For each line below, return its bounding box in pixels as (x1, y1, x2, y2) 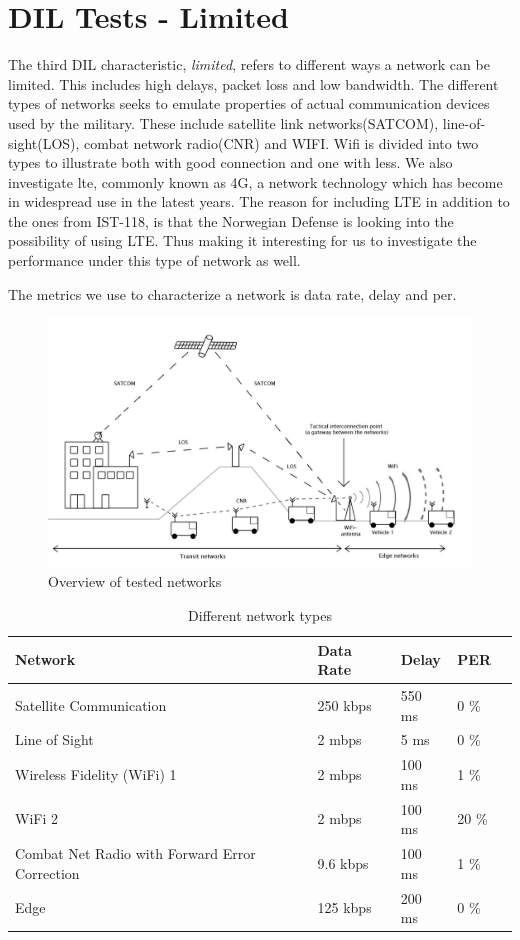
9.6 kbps (317, 852, 369, 873)
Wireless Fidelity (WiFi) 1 (15, 764, 177, 785)
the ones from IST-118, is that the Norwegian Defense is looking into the (8, 210, 454, 231)
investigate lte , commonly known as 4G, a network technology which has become (8, 171, 503, 192)
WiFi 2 (15, 808, 58, 829)
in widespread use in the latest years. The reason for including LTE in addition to (8, 191, 510, 212)
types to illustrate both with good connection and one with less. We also (8, 152, 453, 173)
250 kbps (317, 694, 372, 715)
